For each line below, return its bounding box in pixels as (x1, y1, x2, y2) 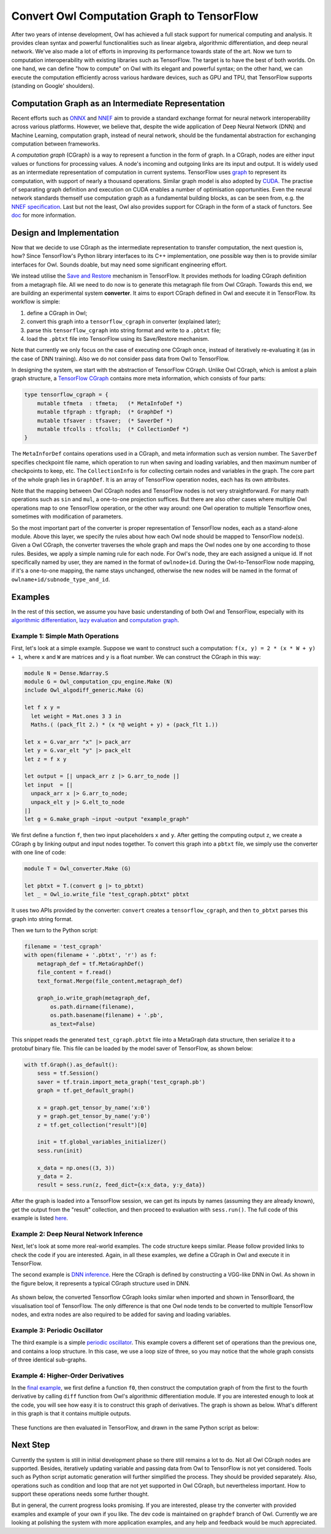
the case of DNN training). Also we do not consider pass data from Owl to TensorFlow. (11, 355, 230, 362)
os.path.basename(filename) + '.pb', (50, 1012, 164, 1019)
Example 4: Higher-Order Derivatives (11, 1371, 124, 1380)
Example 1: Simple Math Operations (11, 631, 120, 640)
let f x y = (24, 704, 61, 711)
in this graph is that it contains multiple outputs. (11, 1410, 131, 1417)
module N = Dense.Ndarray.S (24, 669, 108, 677)
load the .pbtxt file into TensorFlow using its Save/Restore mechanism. (26, 335, 210, 342)
